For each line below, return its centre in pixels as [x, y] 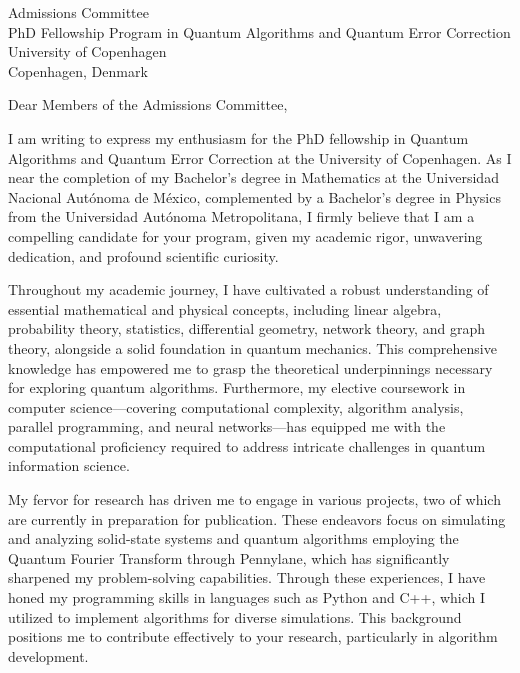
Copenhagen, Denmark [78, 70]
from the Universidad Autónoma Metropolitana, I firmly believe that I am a [241, 216]
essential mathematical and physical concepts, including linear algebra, [225, 308]
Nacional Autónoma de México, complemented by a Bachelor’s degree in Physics [254, 196]
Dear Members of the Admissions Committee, [148, 104]
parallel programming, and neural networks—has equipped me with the [227, 426]
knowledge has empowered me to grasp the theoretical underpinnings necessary [250, 367]
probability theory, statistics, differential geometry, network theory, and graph [246, 328]
